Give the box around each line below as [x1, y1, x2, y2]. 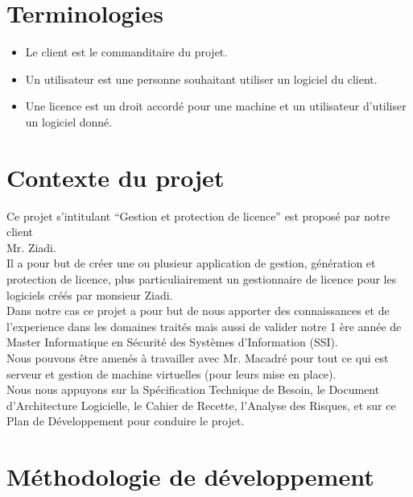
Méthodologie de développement [6, 460, 374, 493]
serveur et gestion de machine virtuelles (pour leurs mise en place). [6, 365, 337, 382]
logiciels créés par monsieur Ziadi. [6, 286, 173, 303]
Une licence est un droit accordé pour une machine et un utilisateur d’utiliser [25, 97, 407, 114]
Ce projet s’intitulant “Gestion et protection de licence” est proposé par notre [6, 207, 390, 224]
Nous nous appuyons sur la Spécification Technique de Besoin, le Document [6, 381, 380, 398]
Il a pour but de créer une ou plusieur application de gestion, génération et [6, 255, 376, 271]
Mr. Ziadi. [6, 238, 56, 255]
